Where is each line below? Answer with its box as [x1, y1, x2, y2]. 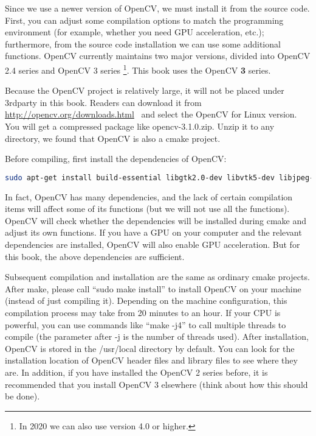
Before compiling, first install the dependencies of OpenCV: [5, 152, 227, 165]
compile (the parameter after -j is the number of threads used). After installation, [5, 330, 309, 343]
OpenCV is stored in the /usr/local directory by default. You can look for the [5, 342, 295, 354]
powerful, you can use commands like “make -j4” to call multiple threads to [5, 318, 286, 331]
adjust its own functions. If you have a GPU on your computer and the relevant [5, 226, 302, 239]
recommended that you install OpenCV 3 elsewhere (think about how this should [5, 378, 308, 390]
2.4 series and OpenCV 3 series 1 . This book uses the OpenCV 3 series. [5, 62, 271, 76]
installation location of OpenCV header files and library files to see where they [5, 354, 298, 367]
